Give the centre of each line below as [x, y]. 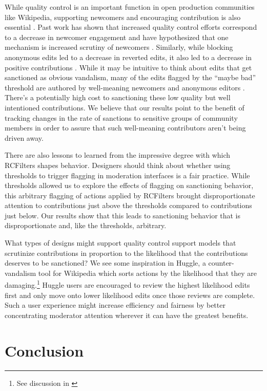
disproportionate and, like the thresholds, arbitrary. [86, 225]
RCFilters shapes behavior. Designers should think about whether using [118, 165]
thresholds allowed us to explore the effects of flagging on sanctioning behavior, [129, 185]
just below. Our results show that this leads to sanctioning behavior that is [123, 215]
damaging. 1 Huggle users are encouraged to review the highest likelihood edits [127, 284]
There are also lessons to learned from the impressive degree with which [118, 155]
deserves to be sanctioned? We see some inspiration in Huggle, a [105, 263]
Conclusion [44, 350]
